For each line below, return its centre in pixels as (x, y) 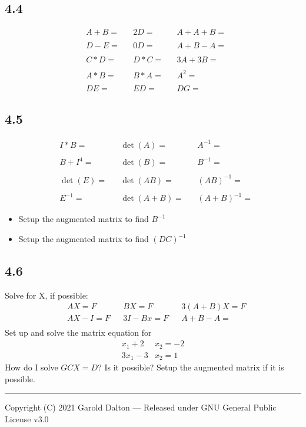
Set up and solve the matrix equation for (78, 332)
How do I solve (31, 367)
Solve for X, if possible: (46, 295)
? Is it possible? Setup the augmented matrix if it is (191, 367)
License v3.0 (27, 418)
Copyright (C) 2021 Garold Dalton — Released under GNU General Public (141, 407)
